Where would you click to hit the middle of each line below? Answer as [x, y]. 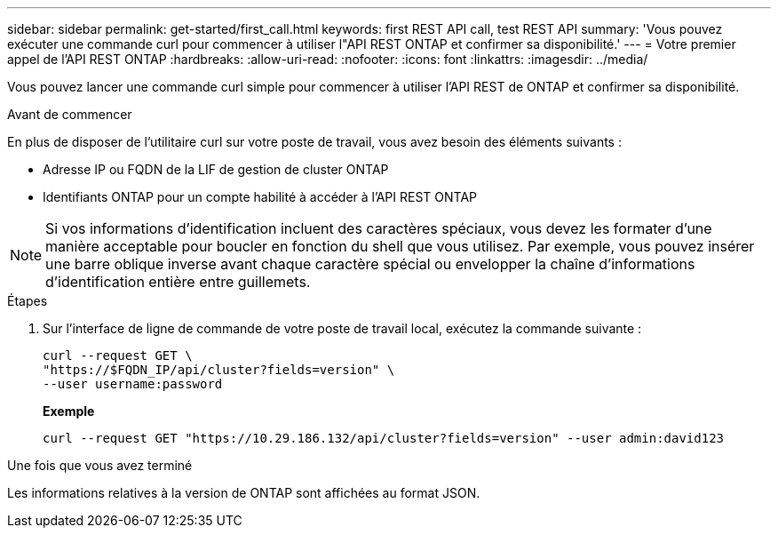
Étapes [28, 301]
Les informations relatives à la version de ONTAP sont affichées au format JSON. [244, 493]
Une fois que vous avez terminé [100, 465]
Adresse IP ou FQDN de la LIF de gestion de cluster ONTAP [216, 169]
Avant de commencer [70, 114]
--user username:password [133, 384]
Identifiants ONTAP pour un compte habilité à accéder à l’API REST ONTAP [260, 197]
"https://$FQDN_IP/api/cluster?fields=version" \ [219, 370]
